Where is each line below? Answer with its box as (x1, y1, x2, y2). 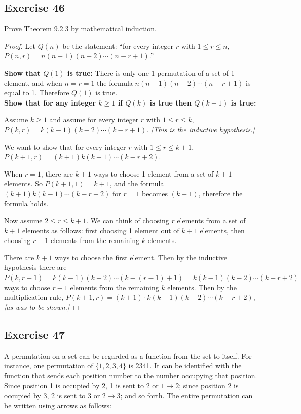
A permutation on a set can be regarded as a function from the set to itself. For (4, 350, 252, 361)
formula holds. (4, 198, 49, 209)
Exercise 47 (4, 326, 65, 342)
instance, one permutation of (4, 360, 93, 371)
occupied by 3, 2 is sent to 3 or (4, 390, 100, 401)
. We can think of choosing (86, 215, 169, 226)
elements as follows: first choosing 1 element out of (22, 225, 179, 235)
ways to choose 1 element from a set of (93, 168, 214, 179)
